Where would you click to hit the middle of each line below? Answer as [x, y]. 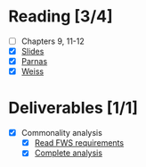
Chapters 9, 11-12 [53, 41]
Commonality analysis [62, 133]
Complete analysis [69, 153]
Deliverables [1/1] [73, 108]
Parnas [34, 62]
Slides [32, 51]
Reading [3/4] [61, 17]
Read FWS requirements [79, 143]
